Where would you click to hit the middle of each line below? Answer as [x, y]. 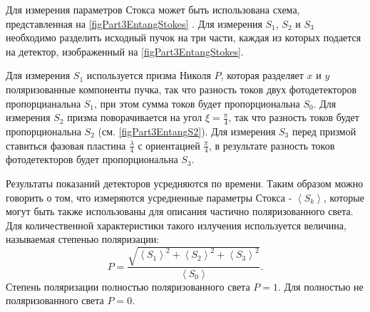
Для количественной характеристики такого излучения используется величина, [176, 225]
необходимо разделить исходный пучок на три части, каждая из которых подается [184, 37]
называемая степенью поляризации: [83, 239]
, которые [344, 197]
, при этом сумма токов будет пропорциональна [197, 103]
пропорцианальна [43, 103]
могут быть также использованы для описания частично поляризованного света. [180, 211]
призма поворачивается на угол [135, 117]
